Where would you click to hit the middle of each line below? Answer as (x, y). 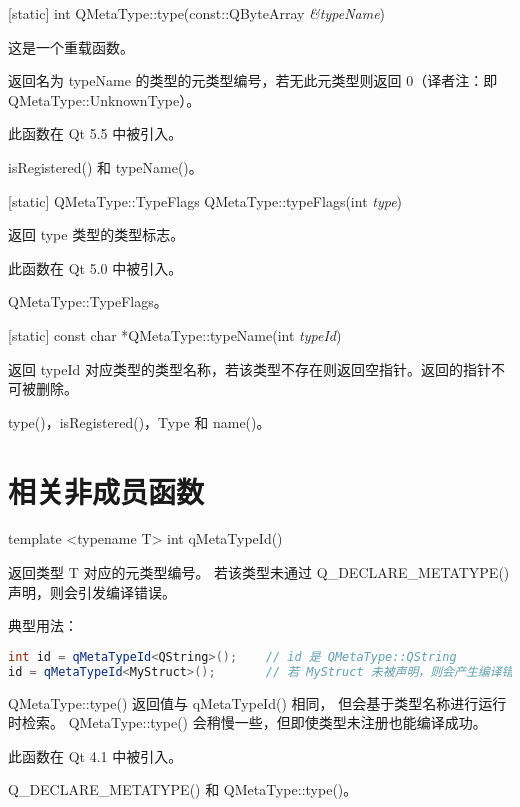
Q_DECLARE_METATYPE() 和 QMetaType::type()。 (183, 789)
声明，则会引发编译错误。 (92, 591)
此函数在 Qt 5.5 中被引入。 (95, 133)
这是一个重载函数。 (71, 46)
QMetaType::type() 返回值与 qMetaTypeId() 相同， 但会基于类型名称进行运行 (257, 702)
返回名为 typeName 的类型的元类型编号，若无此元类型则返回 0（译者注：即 (253, 80)
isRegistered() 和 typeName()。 (105, 166)
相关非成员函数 (106, 490)
